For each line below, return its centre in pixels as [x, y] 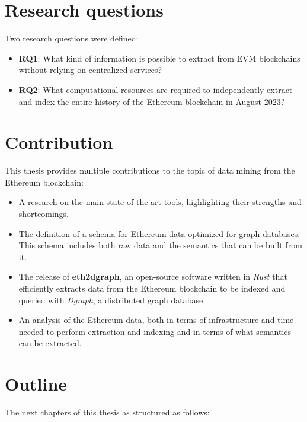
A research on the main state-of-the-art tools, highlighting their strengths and [160, 202]
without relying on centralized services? [90, 70]
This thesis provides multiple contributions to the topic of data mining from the [150, 170]
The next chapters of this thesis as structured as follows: [107, 412]
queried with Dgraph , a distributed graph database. [112, 300]
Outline [36, 384]
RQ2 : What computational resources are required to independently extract [156, 89]
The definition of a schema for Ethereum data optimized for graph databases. [159, 233]
